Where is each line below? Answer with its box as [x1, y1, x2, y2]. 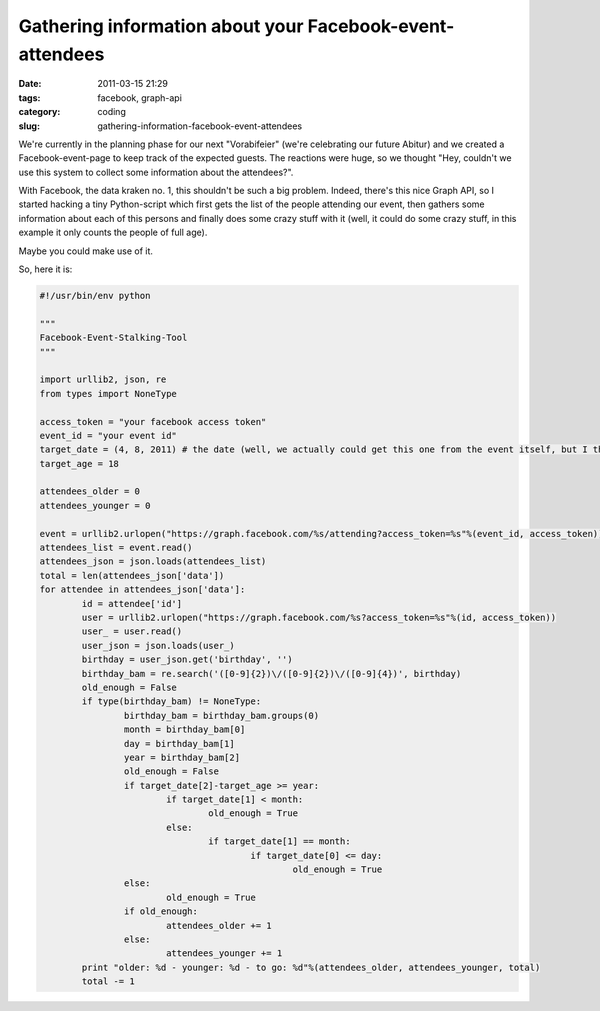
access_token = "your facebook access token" [39, 416, 267, 427]
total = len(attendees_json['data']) [39, 570, 225, 581]
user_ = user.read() [81, 626, 183, 637]
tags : [18, 91, 41, 104]
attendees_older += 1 [165, 920, 272, 931]
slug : [18, 120, 40, 132]
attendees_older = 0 [39, 486, 140, 497]
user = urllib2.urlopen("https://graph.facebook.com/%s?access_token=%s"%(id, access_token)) [81, 612, 557, 623]
